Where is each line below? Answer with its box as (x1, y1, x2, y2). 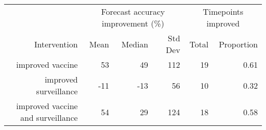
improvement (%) (102, 17, 164, 29)
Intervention (34, 38, 78, 50)
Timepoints (203, 6, 243, 17)
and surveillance (20, 112, 78, 123)
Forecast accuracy (101, 6, 165, 17)
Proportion (218, 38, 258, 50)
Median (121, 38, 148, 50)
